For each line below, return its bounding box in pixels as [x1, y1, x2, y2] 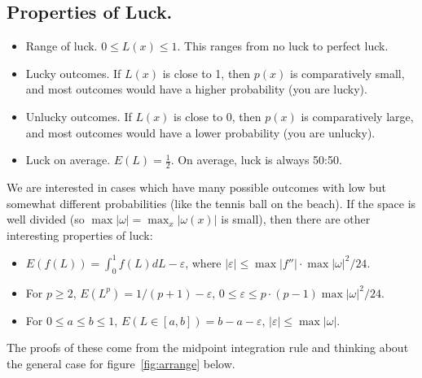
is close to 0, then [174, 107, 262, 124]
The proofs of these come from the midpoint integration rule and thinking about [7, 339, 409, 356]
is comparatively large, [301, 107, 414, 124]
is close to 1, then [162, 64, 251, 81]
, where [185, 254, 222, 271]
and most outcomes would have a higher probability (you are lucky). [25, 80, 367, 98]
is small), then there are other [221, 211, 371, 228]
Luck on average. [25, 151, 111, 168]
